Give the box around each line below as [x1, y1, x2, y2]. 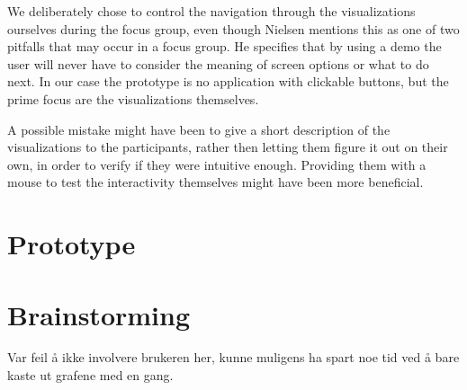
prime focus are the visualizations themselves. [7, 89, 259, 108]
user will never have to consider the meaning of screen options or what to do [7, 54, 429, 73]
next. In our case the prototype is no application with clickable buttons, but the [7, 72, 449, 91]
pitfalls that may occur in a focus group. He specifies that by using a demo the [7, 37, 442, 56]
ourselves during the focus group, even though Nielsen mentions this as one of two [7, 19, 460, 38]
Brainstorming [7, 296, 191, 332]
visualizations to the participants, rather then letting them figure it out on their [7, 137, 448, 156]
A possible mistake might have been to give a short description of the [7, 120, 391, 138]
